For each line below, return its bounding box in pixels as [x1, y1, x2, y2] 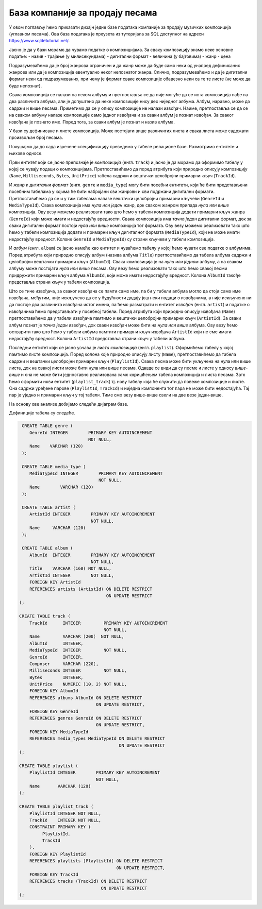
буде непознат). [9, 83, 42, 88]
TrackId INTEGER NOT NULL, [29, 817, 101, 823]
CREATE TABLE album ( [22, 546, 73, 551]
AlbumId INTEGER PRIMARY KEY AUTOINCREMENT [29, 552, 155, 558]
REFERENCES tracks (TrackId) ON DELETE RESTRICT [29, 878, 147, 884]
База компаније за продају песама [9, 7, 157, 18]
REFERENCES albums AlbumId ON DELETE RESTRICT [29, 695, 143, 701]
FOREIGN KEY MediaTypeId [29, 729, 89, 735]
